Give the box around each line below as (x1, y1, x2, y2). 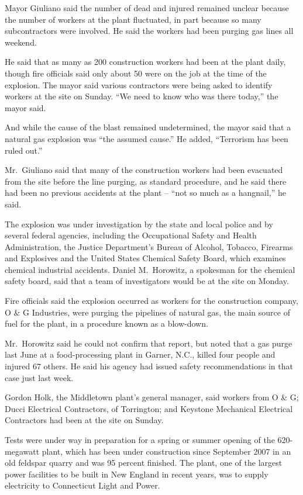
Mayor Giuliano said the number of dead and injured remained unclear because (5, 2, 289, 13)
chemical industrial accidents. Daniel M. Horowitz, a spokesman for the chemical (5, 263, 295, 275)
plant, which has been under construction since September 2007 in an (42, 445, 291, 457)
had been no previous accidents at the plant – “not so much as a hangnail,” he (5, 186, 286, 199)
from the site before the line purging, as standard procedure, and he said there (5, 175, 287, 187)
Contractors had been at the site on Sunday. (5, 414, 164, 426)
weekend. (5, 36, 37, 48)
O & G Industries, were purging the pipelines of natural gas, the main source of (5, 306, 290, 318)
